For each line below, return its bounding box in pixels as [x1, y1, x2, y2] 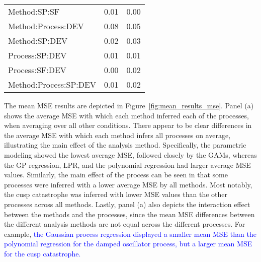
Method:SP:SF [8, 6, 60, 17]
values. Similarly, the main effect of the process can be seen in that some [4, 169, 228, 180]
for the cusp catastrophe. [4, 248, 81, 258]
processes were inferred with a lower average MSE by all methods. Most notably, [4, 179, 252, 189]
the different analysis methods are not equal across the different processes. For [4, 219, 245, 229]
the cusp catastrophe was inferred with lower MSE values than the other [4, 189, 228, 200]
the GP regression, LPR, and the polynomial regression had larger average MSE [4, 159, 251, 170]
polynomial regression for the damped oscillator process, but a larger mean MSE [4, 238, 252, 249]
